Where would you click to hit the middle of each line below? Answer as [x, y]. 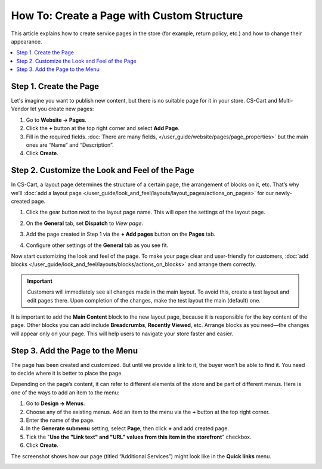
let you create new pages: [62, 109]
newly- [284, 193]
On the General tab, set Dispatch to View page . [84, 223]
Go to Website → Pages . [56, 120]
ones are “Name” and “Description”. [70, 145]
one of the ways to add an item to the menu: [65, 392]
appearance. [27, 41]
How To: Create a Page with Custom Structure [127, 16]
